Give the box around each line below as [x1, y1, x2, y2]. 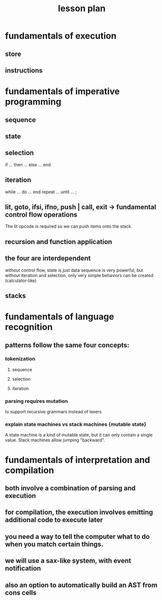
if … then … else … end [5, 161, 51, 167]
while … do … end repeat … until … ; [5, 189, 77, 195]
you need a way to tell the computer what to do [5, 532, 150, 540]
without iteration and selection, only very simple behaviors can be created [5, 272, 154, 278]
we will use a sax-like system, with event [5, 557, 131, 565]
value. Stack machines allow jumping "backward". [5, 437, 106, 443]
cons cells [5, 588, 37, 597]
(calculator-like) [5, 278, 37, 283]
